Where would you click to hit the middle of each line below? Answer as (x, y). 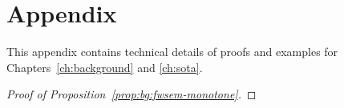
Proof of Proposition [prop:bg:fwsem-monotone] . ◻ (132, 94)
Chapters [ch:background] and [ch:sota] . (105, 67)
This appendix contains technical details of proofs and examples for (172, 52)
